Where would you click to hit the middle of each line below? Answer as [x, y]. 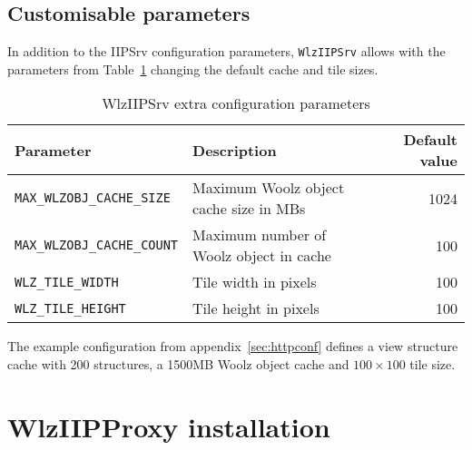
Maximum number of [260, 235]
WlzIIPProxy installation [169, 426]
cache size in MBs [249, 209]
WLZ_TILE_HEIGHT [70, 308]
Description [235, 150]
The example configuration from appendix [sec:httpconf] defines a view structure [233, 346]
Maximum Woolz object [269, 188]
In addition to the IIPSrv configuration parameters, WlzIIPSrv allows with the [226, 51]
